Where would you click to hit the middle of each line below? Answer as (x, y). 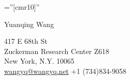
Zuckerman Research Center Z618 (57, 51)
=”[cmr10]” (22, 7)
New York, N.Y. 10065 (39, 61)
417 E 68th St (26, 41)
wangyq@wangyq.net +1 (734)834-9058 (65, 71)
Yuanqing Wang (29, 24)
